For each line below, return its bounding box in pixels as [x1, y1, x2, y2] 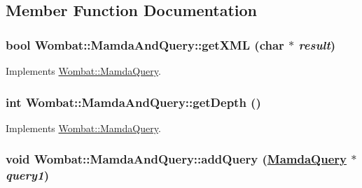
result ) [298, 36, 336, 53]
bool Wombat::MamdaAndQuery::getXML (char [6, 36, 284, 53]
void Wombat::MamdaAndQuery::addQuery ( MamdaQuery [6, 150, 347, 168]
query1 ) [6, 166, 49, 184]
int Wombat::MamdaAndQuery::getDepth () [6, 93, 261, 110]
